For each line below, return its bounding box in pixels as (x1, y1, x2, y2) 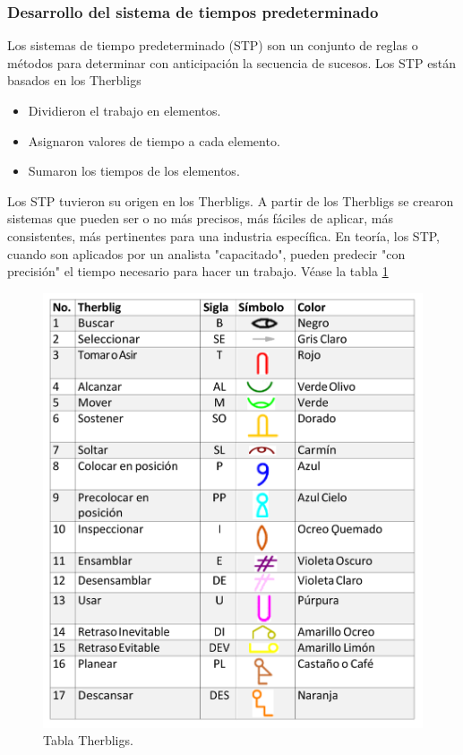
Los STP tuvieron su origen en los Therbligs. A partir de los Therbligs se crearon (7, 191, 454, 210)
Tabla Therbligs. (43, 731, 133, 750)
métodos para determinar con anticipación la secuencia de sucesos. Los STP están (7, 53, 457, 72)
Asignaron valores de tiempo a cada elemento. (28, 131, 280, 150)
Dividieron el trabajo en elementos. (28, 101, 221, 119)
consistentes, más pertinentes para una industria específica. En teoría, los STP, (7, 226, 440, 245)
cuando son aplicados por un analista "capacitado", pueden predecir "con (7, 244, 406, 263)
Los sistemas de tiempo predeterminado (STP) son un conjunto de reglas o (7, 36, 418, 55)
